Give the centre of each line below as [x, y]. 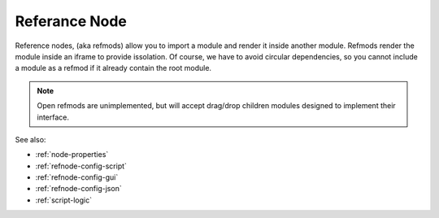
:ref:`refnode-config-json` [78, 189]
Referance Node [71, 21]
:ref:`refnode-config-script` [81, 166]
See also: [30, 139]
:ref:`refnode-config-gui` [77, 177]
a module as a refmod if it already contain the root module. [113, 68]
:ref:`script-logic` [64, 200]
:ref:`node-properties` [72, 155]
